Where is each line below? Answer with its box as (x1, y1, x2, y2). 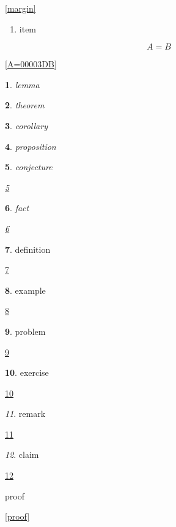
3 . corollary (5, 119, 48, 132)
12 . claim (5, 448, 39, 461)
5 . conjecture (5, 160, 53, 173)
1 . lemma (5, 78, 40, 91)
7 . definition (5, 242, 51, 255)
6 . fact (5, 201, 29, 214)
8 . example (5, 283, 46, 296)
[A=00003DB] (5, 58, 57, 70)
